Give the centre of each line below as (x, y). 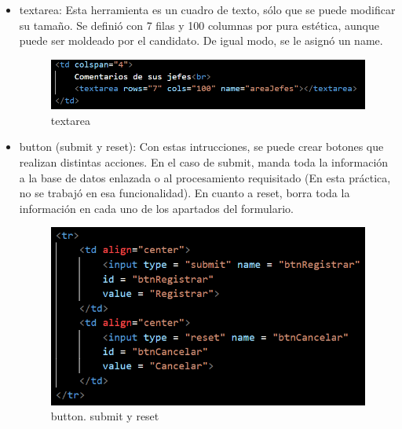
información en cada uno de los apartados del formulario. (156, 208)
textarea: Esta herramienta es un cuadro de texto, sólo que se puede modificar (207, 9)
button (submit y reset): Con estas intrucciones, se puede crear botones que (201, 147)
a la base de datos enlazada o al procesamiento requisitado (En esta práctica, (205, 177)
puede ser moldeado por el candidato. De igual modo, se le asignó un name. (201, 40)
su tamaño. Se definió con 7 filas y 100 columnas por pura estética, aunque (199, 25)
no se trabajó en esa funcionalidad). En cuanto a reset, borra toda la (185, 193)
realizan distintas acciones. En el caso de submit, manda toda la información (204, 162)
